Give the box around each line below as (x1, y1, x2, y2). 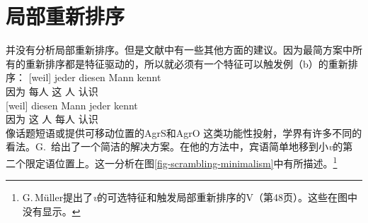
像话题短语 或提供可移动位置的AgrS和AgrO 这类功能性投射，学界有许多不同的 (6, 125, 362, 140)
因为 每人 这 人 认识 (6, 83, 98, 98)
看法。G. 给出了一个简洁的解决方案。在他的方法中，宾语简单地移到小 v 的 (6, 139, 343, 154)
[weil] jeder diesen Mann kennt (28, 70, 161, 85)
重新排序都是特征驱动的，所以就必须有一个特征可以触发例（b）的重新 (25, 56, 348, 71)
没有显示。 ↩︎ (22, 203, 81, 218)
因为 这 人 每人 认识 (6, 111, 98, 126)
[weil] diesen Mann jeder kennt (6, 97, 138, 112)
